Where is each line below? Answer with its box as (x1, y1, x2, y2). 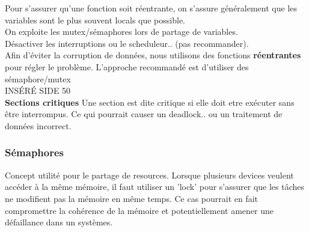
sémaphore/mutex (5, 72, 71, 85)
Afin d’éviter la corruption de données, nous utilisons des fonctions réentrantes (5, 49, 301, 61)
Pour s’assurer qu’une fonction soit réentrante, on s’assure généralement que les (5, 2, 298, 14)
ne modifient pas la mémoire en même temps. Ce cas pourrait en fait (5, 192, 259, 204)
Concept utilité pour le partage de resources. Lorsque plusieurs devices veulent (5, 168, 294, 181)
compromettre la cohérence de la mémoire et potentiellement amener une (5, 204, 274, 216)
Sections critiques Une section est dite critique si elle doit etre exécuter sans (5, 96, 295, 108)
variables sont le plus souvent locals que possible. (5, 13, 186, 26)
